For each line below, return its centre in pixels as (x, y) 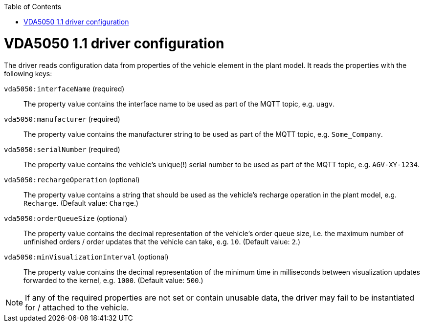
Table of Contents (33, 7)
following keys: (28, 73)
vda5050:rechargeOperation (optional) (72, 179)
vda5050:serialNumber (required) (62, 149)
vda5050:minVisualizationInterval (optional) (86, 257)
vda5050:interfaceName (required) (64, 88)
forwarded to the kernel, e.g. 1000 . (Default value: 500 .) (113, 280)
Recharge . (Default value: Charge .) (81, 203)
